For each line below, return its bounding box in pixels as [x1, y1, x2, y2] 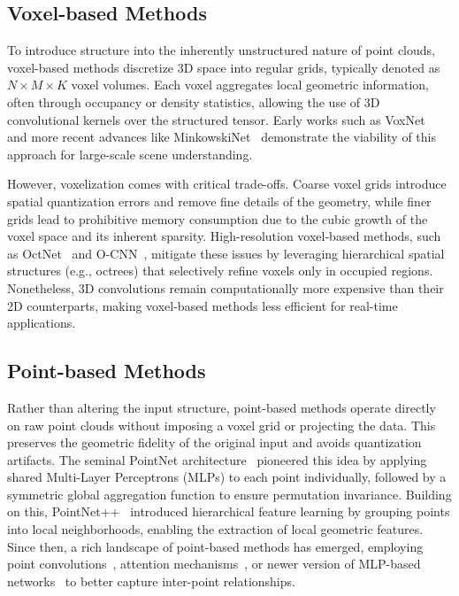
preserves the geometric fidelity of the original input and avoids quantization [7, 433, 422, 452]
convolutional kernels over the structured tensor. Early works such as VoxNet [7, 110, 425, 128]
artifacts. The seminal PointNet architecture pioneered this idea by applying [7, 450, 427, 468]
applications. [7, 313, 76, 332]
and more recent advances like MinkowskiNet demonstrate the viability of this [7, 128, 436, 146]
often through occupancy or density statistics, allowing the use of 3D [7, 92, 380, 111]
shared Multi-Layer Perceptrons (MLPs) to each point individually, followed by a [7, 468, 447, 486]
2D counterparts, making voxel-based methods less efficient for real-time [7, 296, 398, 314]
